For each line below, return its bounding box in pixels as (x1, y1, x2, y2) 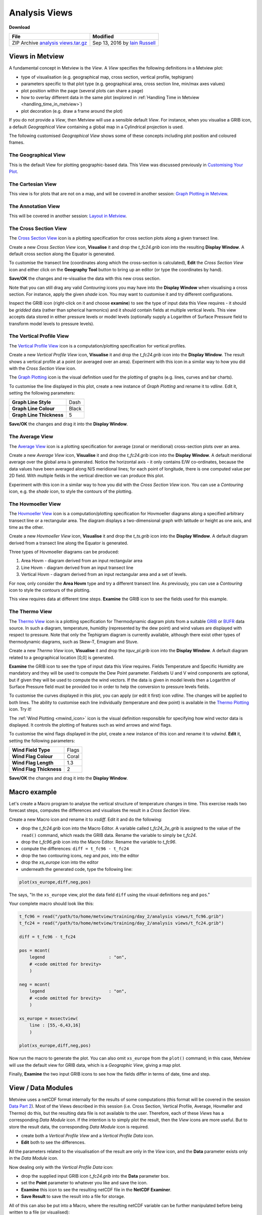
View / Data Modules (9, 1084, 73, 1092)
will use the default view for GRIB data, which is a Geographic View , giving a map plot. (9, 1062, 181, 1068)
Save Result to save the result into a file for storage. (21, 1194, 126, 1199)
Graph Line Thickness (12, 412, 64, 418)
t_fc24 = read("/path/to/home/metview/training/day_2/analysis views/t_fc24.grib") (19, 920, 224, 926)
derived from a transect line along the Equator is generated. (9, 540, 129, 546)
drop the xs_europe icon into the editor (21, 859, 99, 865)
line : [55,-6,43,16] (29, 1023, 81, 1028)
